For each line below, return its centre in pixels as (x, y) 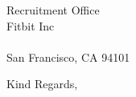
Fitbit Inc (31, 25)
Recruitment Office (53, 10)
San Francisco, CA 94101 (68, 57)
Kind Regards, (42, 84)
